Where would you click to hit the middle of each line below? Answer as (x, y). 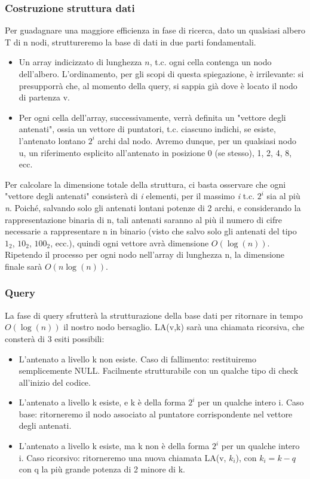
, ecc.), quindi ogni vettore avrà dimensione (130, 242)
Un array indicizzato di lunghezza (80, 62)
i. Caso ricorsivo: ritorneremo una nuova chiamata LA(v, (122, 457)
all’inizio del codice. (55, 382)
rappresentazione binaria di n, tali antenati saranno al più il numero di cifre (144, 219)
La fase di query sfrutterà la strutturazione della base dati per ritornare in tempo (154, 315)
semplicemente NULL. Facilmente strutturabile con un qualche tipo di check (159, 370)
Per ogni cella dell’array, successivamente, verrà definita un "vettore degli (152, 117)
